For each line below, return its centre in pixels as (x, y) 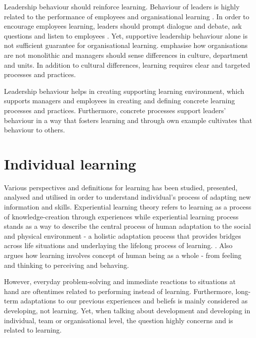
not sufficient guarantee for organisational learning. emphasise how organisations (126, 45)
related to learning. (33, 330)
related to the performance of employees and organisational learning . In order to (127, 16)
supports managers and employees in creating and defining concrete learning (120, 101)
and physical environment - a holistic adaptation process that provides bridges (123, 235)
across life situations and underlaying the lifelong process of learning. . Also (118, 245)
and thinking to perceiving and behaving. (66, 265)
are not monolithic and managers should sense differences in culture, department (126, 55)
